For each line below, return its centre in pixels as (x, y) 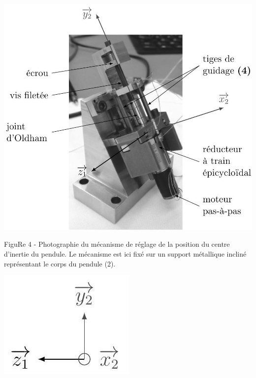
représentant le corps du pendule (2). (60, 263)
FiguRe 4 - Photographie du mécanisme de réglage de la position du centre (117, 244)
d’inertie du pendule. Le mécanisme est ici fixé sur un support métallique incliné (125, 254)
